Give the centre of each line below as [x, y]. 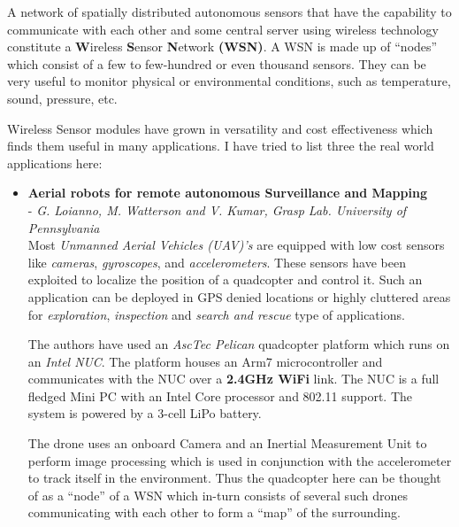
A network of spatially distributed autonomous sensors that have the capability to [229, 12]
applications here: [55, 163]
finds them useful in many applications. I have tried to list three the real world [221, 146]
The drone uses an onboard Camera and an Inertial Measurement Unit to [227, 443]
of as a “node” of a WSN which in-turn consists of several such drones [218, 495]
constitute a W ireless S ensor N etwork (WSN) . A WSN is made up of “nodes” [222, 46]
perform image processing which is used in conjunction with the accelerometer [240, 460]
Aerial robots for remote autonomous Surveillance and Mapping [227, 193]
